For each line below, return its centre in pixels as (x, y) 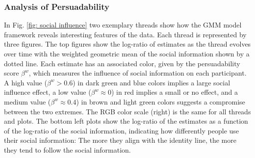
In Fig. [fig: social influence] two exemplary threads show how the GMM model (123, 25)
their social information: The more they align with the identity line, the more (120, 140)
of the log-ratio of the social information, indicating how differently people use (122, 130)
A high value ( (25, 82)
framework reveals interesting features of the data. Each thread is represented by (125, 34)
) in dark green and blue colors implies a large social (152, 82)
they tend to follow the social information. (67, 149)
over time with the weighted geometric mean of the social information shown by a (127, 53)
